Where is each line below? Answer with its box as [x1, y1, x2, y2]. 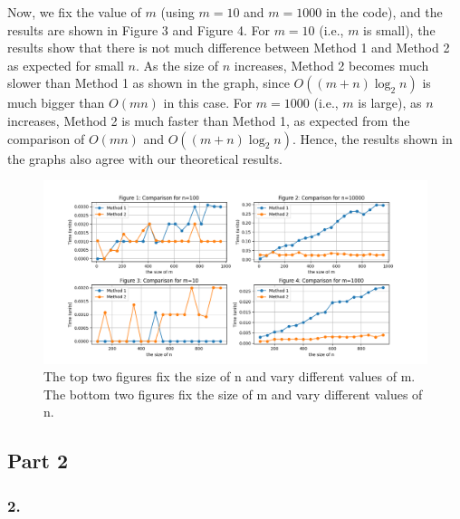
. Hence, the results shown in [292, 129, 453, 148]
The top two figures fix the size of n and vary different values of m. [43, 367, 416, 386]
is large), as [358, 93, 422, 112]
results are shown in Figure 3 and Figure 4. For [7, 20, 270, 39]
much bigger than [7, 93, 105, 112]
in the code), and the [325, 3, 443, 21]
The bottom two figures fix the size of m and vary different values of [43, 384, 423, 403]
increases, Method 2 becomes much [234, 55, 429, 74]
